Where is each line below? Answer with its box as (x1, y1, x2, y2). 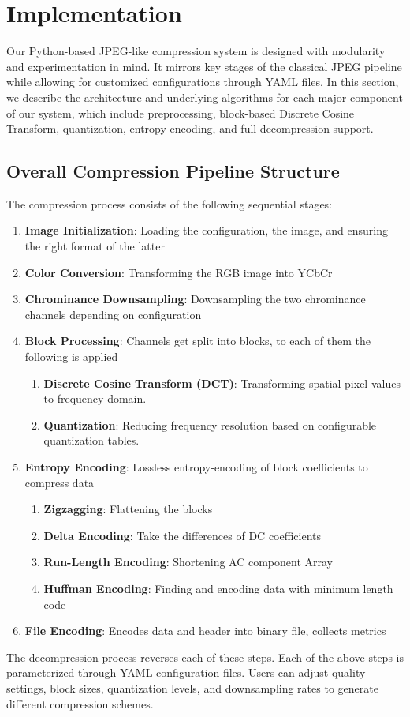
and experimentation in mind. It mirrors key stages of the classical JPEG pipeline (6, 58, 402, 74)
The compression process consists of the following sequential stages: (6, 195, 333, 212)
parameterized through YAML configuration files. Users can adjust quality (6, 664, 366, 681)
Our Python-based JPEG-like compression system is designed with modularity (6, 43, 386, 59)
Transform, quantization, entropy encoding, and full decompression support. (6, 120, 374, 137)
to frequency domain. (43, 390, 147, 407)
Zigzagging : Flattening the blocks (43, 501, 213, 517)
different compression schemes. (6, 695, 154, 711)
